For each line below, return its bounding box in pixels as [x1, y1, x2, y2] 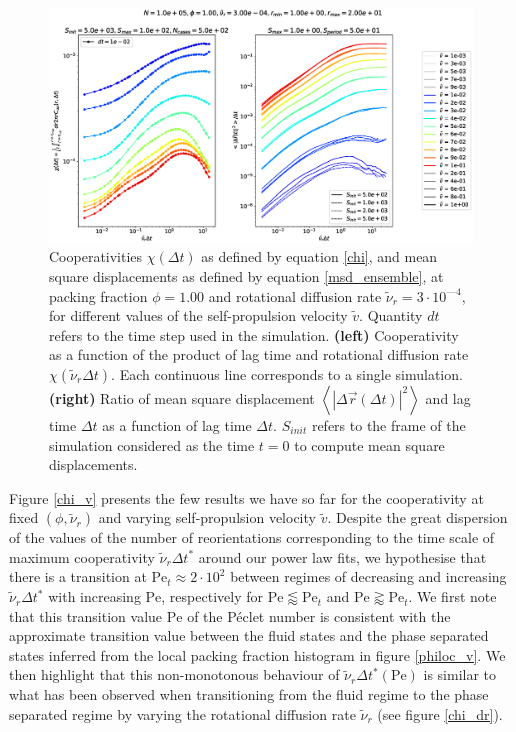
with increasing [48, 586, 141, 607]
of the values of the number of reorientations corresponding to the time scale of [9, 527, 495, 548]
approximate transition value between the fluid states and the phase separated [9, 625, 489, 646]
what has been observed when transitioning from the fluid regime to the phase [9, 684, 489, 705]
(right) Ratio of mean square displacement [49, 387, 315, 408]
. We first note [408, 586, 497, 607]
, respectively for [161, 586, 263, 607]
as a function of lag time [102, 414, 252, 435]
